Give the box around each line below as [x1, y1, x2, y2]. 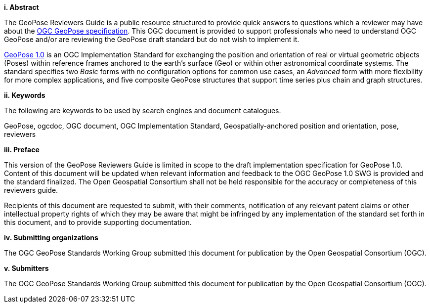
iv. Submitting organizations [4, 233, 98, 242]
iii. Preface [4, 145, 40, 154]
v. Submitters [4, 264, 49, 272]
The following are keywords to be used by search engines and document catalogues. [4, 106, 281, 115]
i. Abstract [4, 3, 39, 11]
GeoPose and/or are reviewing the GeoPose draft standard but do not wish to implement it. [4, 35, 300, 44]
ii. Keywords [4, 91, 45, 99]
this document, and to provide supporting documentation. [4, 218, 192, 226]
